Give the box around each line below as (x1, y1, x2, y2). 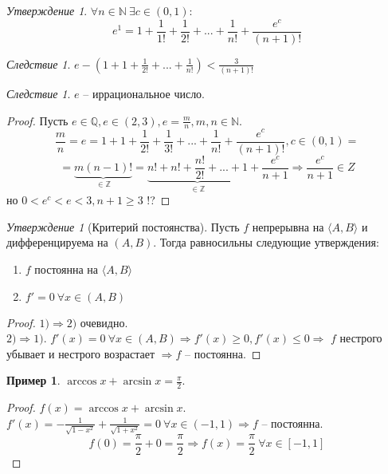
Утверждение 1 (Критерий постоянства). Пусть (6, 218, 240, 235)
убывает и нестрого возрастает (6, 345, 155, 361)
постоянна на (34, 260, 99, 277)
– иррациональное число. (83, 85, 206, 102)
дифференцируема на (6, 234, 108, 251)
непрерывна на (252, 218, 324, 235)
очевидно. (80, 314, 128, 330)
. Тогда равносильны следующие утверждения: (153, 234, 379, 251)
